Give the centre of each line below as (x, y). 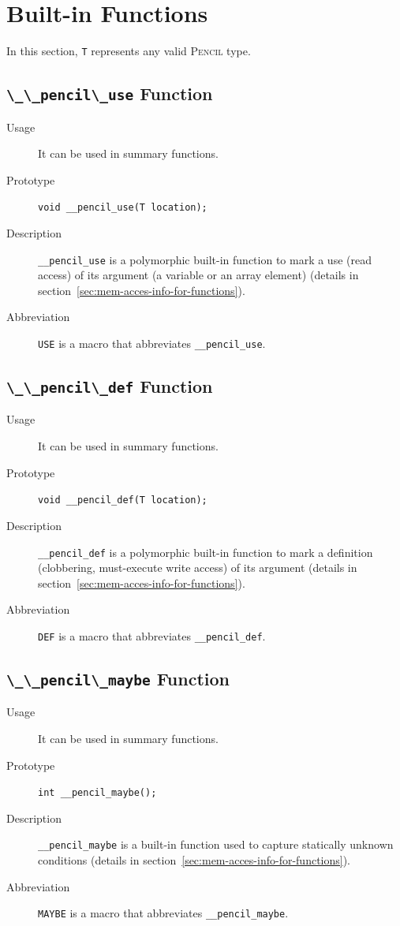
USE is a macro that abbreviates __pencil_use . (152, 344)
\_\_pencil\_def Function (110, 386)
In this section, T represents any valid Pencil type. (129, 51)
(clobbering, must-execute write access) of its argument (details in (198, 568)
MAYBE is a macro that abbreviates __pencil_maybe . (163, 913)
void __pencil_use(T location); (123, 208)
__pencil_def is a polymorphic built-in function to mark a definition (206, 552)
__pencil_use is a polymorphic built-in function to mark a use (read (205, 259)
